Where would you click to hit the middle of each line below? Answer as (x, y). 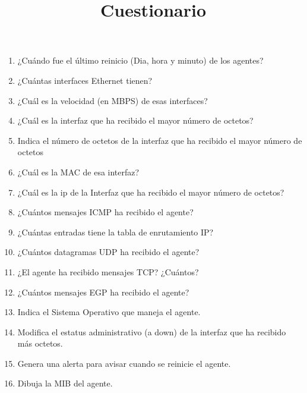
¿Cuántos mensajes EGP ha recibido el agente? (103, 292)
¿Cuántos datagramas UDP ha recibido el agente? (108, 252)
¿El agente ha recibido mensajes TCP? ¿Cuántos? (108, 271)
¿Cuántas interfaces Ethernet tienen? (85, 80)
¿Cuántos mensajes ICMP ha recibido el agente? (105, 212)
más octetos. (40, 343)
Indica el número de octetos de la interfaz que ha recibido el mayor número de (160, 140)
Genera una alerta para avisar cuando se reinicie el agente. (124, 363)
